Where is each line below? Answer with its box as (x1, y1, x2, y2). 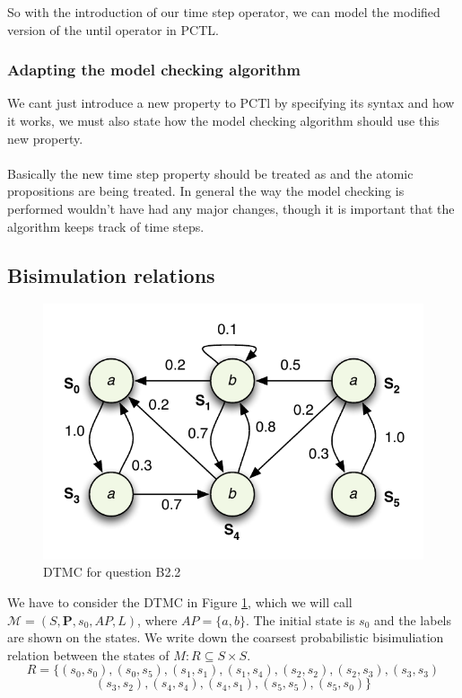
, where (137, 610, 178, 629)
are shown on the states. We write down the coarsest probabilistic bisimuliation (7, 628, 444, 647)
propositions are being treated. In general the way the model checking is (7, 181, 405, 200)
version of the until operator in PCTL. (7, 20, 219, 39)
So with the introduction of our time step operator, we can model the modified (7, 3, 440, 21)
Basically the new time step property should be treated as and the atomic (7, 163, 414, 182)
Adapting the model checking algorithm (7, 58, 301, 81)
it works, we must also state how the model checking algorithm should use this (7, 111, 440, 129)
